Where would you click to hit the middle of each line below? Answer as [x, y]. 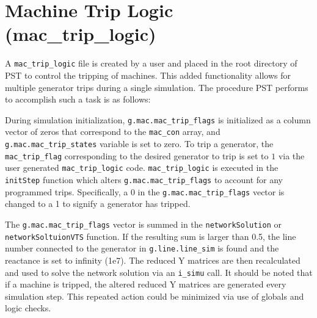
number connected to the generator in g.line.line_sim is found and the [142, 248]
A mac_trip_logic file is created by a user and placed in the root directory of [151, 63]
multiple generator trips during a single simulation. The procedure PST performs [157, 87]
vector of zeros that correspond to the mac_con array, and [113, 132]
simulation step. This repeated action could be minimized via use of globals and [155, 296]
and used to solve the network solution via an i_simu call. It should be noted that [159, 272]
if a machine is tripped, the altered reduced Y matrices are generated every [146, 284]
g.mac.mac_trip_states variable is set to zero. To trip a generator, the [139, 144]
